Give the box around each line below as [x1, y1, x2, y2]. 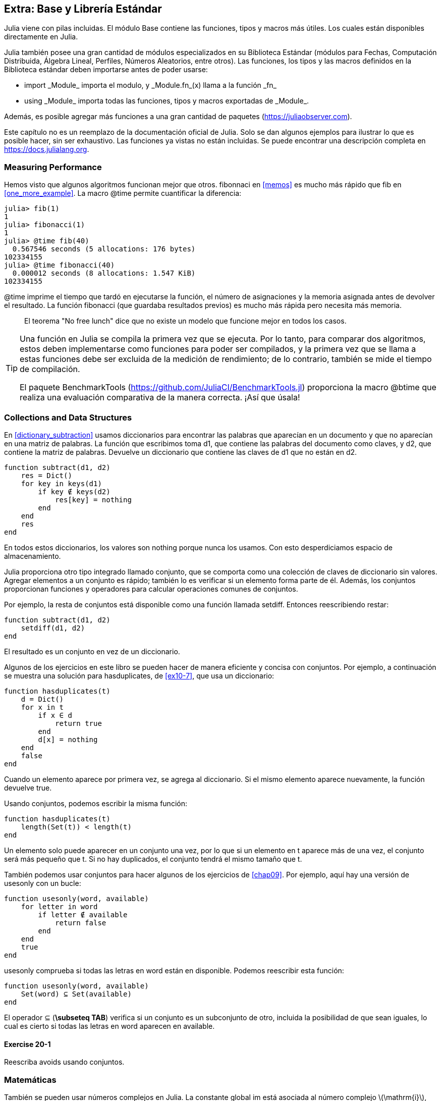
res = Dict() [21, 471, 72, 480]
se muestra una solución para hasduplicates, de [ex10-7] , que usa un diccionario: [4, 671, 274, 680]
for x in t [21, 703, 64, 711]
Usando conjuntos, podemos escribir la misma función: [4, 799, 187, 808]
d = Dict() [21, 695, 64, 703]
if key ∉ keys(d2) [38, 487, 111, 496]
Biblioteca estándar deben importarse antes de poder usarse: [4, 65, 208, 74]
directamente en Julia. [4, 32, 78, 41]
